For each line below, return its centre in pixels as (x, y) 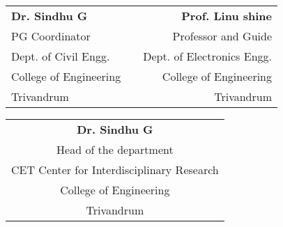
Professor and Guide (222, 36)
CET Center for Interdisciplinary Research (115, 170)
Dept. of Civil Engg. (61, 56)
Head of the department (115, 149)
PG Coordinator (51, 36)
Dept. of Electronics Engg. (207, 56)
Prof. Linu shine (227, 16)
